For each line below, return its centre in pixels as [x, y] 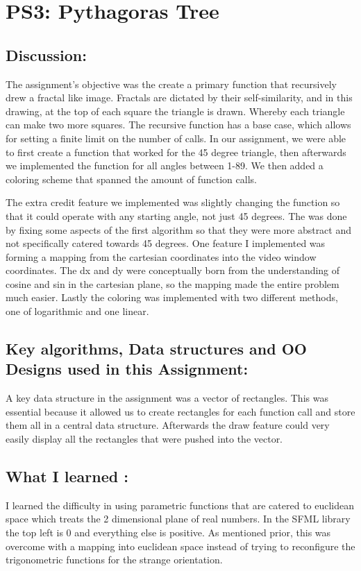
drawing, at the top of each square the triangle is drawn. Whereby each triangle [175, 111]
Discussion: [46, 54]
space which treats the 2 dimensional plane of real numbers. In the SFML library [178, 519]
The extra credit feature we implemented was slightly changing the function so [173, 202]
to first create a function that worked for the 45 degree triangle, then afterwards [176, 152]
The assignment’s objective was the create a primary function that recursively [171, 84]
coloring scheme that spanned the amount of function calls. [131, 179]
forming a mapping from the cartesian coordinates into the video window [161, 256]
